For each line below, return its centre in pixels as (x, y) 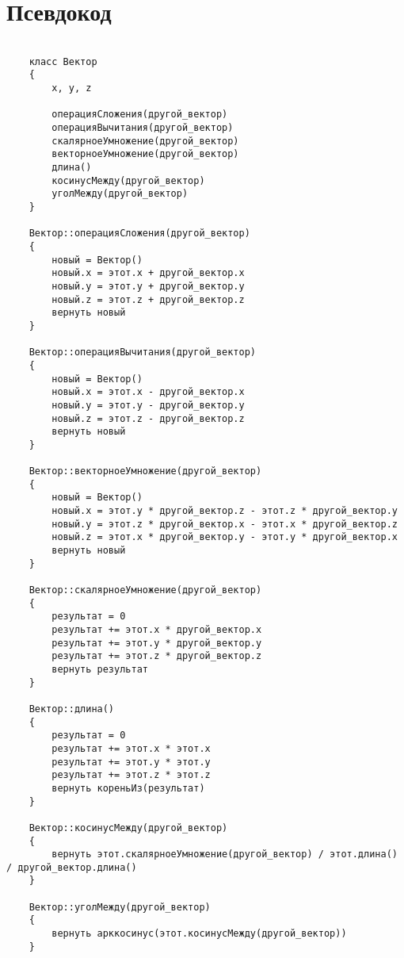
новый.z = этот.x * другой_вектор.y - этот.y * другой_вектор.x (225, 537)
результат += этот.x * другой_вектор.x (157, 630)
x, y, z (72, 88)
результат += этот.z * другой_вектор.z (157, 656)
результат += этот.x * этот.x (131, 748)
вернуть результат (100, 669)
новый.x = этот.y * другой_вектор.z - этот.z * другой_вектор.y (225, 511)
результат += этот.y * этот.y (131, 762)
